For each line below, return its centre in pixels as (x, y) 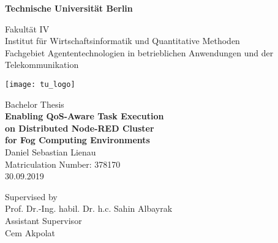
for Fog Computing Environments (77, 140)
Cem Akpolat (30, 232)
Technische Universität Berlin (69, 8)
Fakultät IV (27, 28)
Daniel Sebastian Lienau (51, 152)
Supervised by (31, 196)
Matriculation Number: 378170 (63, 164)
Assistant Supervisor (43, 220)
